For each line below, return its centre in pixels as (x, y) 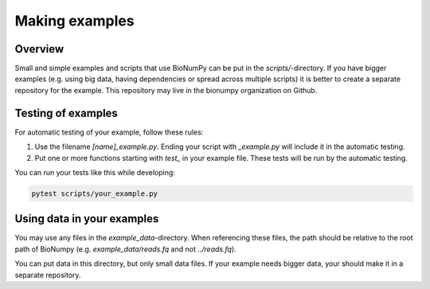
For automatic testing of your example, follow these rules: (109, 132)
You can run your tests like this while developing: (95, 172)
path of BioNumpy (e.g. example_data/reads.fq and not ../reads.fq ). (125, 249)
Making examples (74, 21)
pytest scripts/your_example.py (95, 193)
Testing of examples (66, 113)
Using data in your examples (87, 219)
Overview (39, 49)
